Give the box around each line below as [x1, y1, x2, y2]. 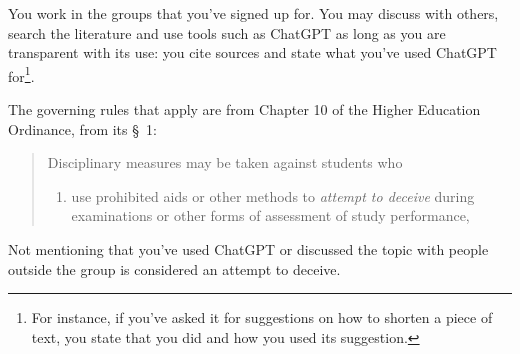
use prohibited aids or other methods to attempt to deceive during [71, 185, 475, 206]
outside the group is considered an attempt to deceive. [8, 258, 341, 279]
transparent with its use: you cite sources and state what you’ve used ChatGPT [8, 42, 497, 63]
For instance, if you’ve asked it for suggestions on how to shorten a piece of [31, 307, 493, 328]
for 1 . [8, 62, 35, 86]
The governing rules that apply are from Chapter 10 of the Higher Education [8, 99, 481, 120]
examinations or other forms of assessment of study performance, [71, 205, 470, 226]
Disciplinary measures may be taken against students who [47, 152, 403, 173]
